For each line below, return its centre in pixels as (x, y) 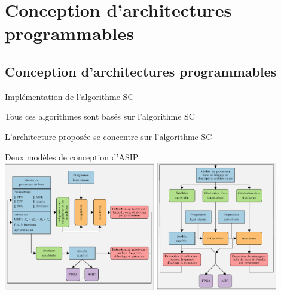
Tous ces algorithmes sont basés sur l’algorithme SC (100, 116)
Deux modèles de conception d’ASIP (72, 156)
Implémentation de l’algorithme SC (69, 96)
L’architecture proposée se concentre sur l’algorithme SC (109, 136)
